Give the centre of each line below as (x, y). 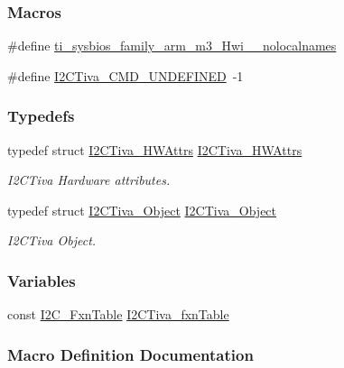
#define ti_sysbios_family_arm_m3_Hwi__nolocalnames (172, 46)
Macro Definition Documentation (130, 354)
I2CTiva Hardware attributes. (89, 180)
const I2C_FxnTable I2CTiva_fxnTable (118, 314)
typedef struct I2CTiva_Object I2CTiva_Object (142, 210)
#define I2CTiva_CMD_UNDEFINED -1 (126, 75)
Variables (42, 280)
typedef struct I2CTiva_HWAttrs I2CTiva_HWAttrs (155, 149)
